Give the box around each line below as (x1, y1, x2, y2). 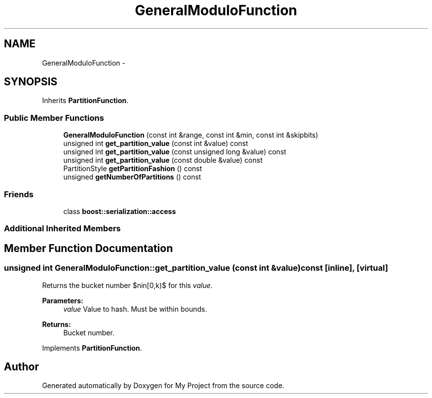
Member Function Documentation (4, 242, 173, 254)
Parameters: (42, 296, 83, 305)
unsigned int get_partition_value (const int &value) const (63, 139, 249, 148)
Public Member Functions (4, 112, 104, 123)
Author (4, 360, 39, 373)
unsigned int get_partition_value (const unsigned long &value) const (63, 147, 287, 156)
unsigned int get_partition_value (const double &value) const (63, 156, 263, 165)
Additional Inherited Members (4, 223, 121, 234)
